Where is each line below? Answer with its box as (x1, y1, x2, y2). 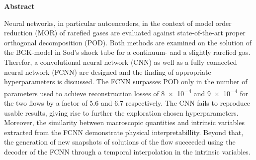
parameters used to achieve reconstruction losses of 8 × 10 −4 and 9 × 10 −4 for (4, 86, 249, 98)
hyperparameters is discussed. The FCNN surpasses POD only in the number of (4, 76, 248, 87)
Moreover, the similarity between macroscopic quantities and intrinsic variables (4, 117, 245, 128)
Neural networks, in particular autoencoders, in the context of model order (4, 17, 232, 28)
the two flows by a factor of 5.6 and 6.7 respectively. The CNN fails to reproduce (4, 98, 251, 108)
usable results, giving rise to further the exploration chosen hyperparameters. (4, 107, 239, 118)
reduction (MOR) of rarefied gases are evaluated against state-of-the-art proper (4, 27, 246, 38)
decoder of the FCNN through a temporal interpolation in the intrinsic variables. (4, 146, 251, 157)
